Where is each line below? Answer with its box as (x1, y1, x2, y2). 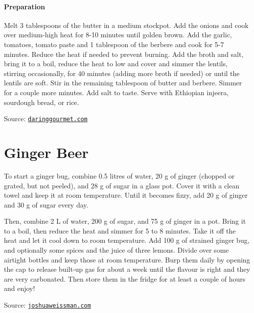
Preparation (4, 1, 45, 11)
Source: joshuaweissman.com (4, 300, 91, 310)
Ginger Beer (4, 142, 89, 162)
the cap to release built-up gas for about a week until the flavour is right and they (4, 264, 250, 274)
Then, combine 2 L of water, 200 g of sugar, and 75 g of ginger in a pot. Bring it (4, 216, 246, 226)
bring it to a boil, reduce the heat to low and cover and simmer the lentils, (4, 58, 228, 69)
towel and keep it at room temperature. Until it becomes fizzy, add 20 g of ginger (4, 190, 248, 200)
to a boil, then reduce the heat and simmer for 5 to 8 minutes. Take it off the (4, 225, 236, 235)
